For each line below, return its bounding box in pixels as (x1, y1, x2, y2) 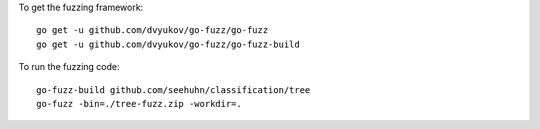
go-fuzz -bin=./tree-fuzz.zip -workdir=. (36, 98, 242, 109)
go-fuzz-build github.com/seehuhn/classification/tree (36, 84, 311, 95)
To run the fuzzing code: (18, 61, 120, 73)
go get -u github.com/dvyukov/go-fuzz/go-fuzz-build (36, 38, 300, 50)
